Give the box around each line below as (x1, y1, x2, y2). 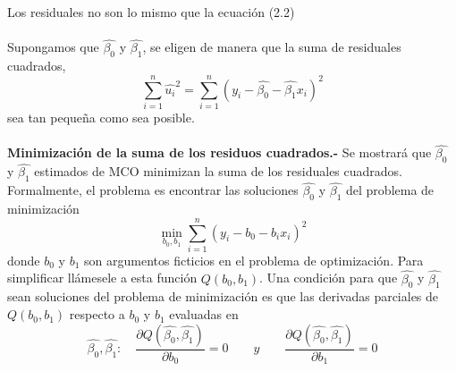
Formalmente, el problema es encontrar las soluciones (7, 181, 299, 199)
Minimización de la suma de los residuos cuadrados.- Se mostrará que (7, 143, 432, 162)
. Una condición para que (259, 268, 398, 287)
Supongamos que (7, 38, 99, 56)
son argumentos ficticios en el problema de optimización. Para (84, 250, 424, 269)
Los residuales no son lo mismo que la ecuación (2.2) (7, 3, 295, 21)
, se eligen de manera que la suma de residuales (142, 38, 401, 56)
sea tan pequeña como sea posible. (7, 107, 195, 126)
